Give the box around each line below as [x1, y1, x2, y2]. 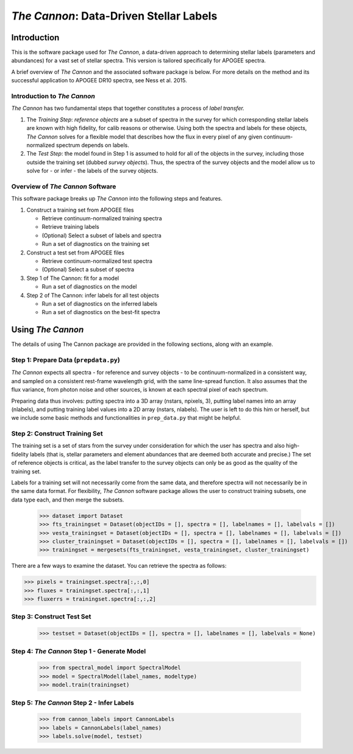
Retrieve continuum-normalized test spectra [41, 257, 152, 265]
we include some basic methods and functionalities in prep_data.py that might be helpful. [11, 414, 241, 422]
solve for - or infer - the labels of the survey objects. [26, 167, 159, 174]
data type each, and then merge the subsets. [11, 496, 124, 503]
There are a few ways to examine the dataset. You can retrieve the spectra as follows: [11, 562, 227, 570]
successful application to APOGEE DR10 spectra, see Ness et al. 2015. [11, 77, 187, 84]
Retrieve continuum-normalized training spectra [41, 215, 162, 222]
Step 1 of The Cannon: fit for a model [26, 275, 119, 282]
